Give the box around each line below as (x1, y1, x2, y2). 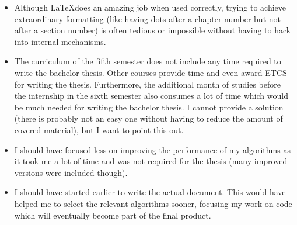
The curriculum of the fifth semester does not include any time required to (14, 55, 281, 67)
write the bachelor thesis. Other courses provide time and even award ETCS (14, 66, 287, 78)
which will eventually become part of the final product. (14, 209, 211, 221)
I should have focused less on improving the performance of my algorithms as (14, 143, 291, 155)
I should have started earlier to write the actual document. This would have (14, 186, 286, 198)
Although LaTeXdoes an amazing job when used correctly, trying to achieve (14, 1, 286, 13)
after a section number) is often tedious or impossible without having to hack (14, 24, 291, 36)
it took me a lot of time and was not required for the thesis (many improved (14, 155, 288, 167)
